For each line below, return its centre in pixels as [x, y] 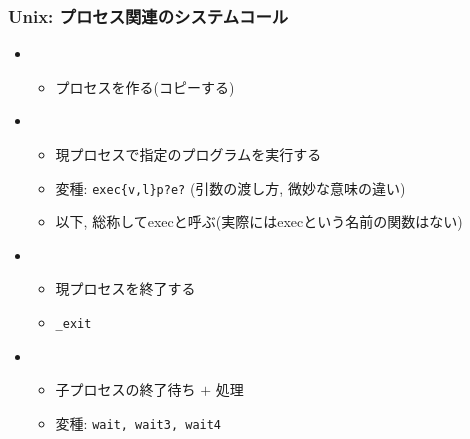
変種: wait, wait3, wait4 [138, 422]
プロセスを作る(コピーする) [145, 86]
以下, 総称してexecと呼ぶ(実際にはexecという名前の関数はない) [259, 221]
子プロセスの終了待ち [125, 389]
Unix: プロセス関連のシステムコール [148, 15]
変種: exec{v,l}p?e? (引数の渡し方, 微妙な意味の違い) [230, 187]
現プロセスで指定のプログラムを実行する [188, 154]
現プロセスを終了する [125, 288]
